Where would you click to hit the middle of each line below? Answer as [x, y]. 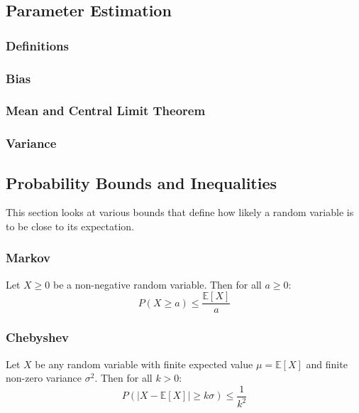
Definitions [37, 45]
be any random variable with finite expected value [144, 364]
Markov [28, 258]
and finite [327, 364]
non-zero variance [44, 378]
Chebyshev [37, 337]
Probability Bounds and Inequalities [142, 182]
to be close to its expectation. [70, 226]
